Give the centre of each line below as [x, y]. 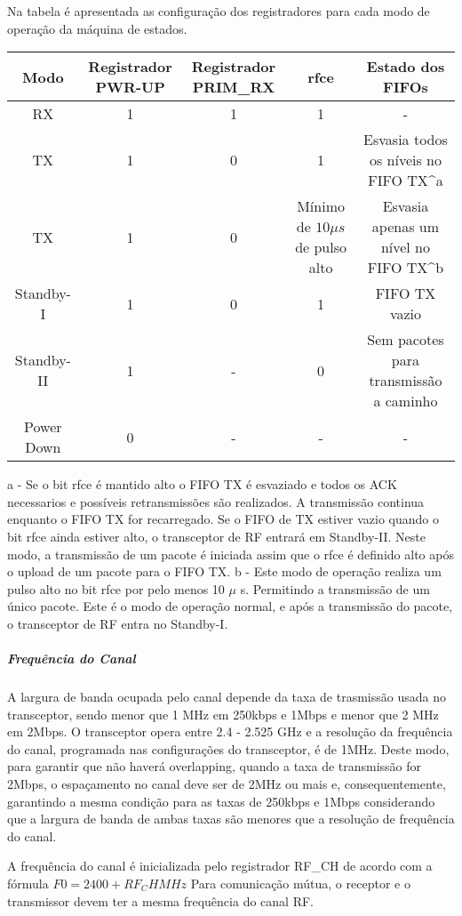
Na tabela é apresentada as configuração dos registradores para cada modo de [219, 11]
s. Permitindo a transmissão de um [335, 588]
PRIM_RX [234, 87]
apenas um [406, 227]
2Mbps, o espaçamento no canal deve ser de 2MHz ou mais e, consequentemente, [227, 784]
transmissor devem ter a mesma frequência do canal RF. [160, 900]
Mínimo [321, 206]
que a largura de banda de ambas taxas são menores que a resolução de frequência [231, 819]
